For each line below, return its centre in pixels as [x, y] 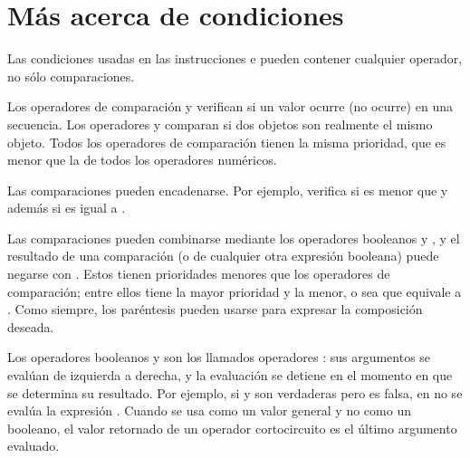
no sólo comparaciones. [71, 76]
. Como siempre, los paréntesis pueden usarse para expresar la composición [215, 309]
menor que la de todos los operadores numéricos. [142, 160]
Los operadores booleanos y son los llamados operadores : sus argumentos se [219, 357]
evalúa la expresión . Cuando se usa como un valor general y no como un [209, 410]
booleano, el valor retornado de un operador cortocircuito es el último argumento [232, 428]
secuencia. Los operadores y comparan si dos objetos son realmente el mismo [220, 124]
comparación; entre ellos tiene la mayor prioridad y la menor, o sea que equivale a [235, 291]
